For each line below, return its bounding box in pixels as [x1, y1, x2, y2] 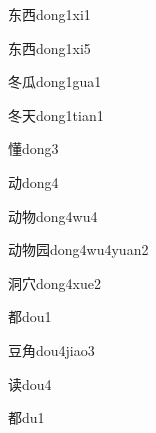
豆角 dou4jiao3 [8, 339, 95, 360]
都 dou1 [8, 306, 52, 327]
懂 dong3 [8, 138, 59, 159]
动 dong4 [8, 171, 59, 192]
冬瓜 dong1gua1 [8, 71, 102, 92]
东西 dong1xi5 [8, 37, 91, 58]
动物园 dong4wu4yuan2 [8, 239, 149, 260]
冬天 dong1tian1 [8, 104, 104, 125]
